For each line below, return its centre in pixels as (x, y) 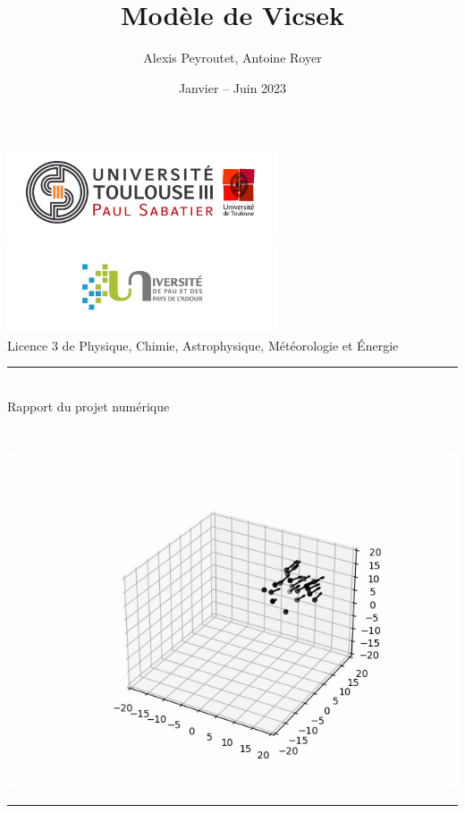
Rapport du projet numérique (89, 406)
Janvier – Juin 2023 (232, 87)
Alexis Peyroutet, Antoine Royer (232, 58)
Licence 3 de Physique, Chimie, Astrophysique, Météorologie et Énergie (203, 345)
